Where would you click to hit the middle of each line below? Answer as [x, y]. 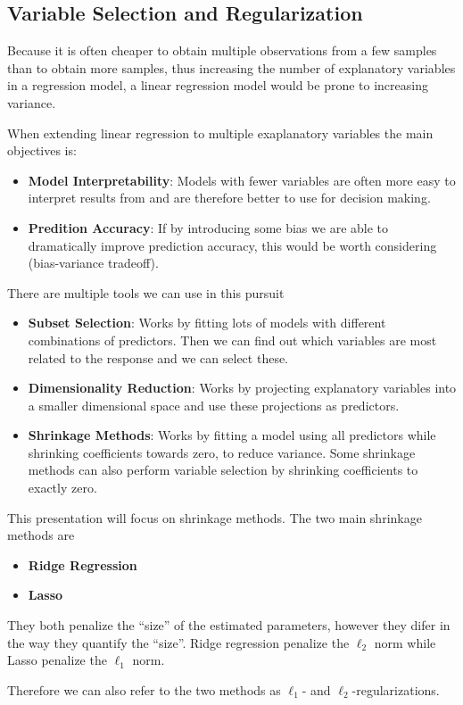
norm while [405, 642]
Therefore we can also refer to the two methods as [144, 689]
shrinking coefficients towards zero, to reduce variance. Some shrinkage [222, 452]
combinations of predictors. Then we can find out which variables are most [232, 340]
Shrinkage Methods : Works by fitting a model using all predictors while [232, 435]
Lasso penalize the [57, 660]
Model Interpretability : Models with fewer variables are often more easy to [242, 180]
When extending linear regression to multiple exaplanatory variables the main [220, 133]
